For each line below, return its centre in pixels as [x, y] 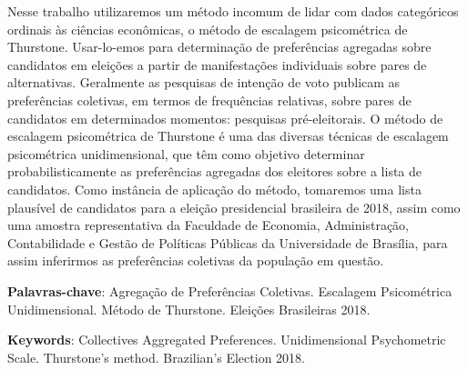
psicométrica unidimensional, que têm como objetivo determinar [186, 153]
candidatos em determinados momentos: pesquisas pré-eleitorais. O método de [225, 118]
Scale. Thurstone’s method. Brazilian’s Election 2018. [156, 357]
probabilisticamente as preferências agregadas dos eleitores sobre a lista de [215, 171]
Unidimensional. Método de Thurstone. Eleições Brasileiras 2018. [189, 309]
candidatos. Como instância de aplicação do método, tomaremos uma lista [214, 189]
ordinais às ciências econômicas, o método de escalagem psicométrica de [208, 29]
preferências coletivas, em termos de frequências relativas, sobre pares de [209, 100]
